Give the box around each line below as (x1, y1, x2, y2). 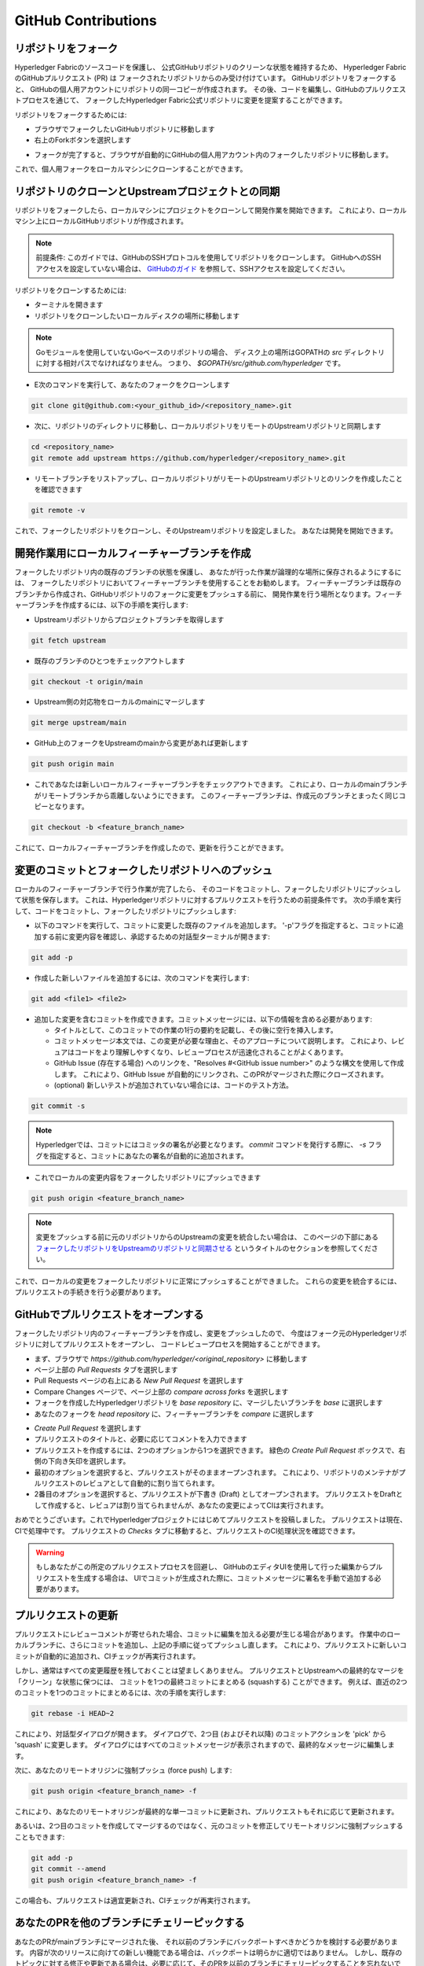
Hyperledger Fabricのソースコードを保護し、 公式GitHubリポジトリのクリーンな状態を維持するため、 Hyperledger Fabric (14, 63, 407, 72)
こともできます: (14, 1832, 65, 1842)
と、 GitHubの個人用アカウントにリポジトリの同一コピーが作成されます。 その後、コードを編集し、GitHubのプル (14, 84, 379, 94)
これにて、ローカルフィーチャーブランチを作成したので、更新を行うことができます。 (14, 843, 288, 852)
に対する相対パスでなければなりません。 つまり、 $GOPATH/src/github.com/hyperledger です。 (35, 359, 345, 367)
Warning (35, 1548, 64, 1557)
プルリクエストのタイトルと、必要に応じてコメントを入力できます (34, 1434, 247, 1444)
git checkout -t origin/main (31, 677, 144, 686)
